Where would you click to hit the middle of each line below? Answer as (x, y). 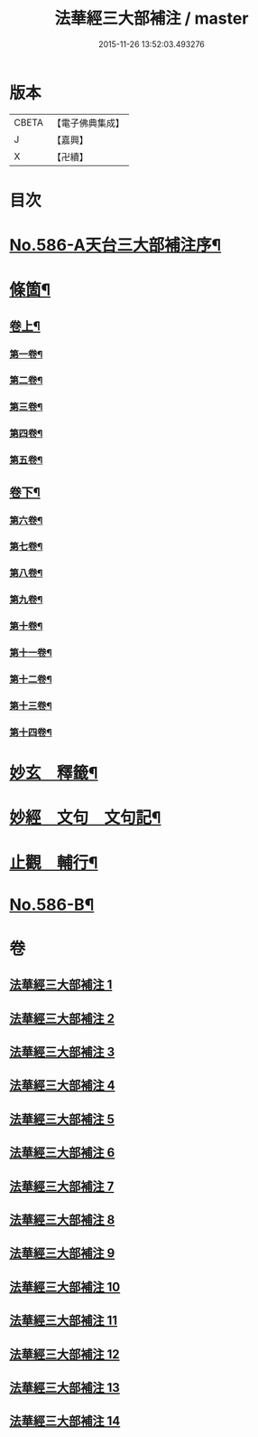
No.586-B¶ (52, 904)
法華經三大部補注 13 (64, 1388)
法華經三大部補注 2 (62, 1018)
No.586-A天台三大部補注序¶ (115, 246)
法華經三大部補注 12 (64, 1354)
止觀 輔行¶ (54, 862)
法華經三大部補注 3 (62, 1052)
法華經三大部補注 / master (152, 19)
